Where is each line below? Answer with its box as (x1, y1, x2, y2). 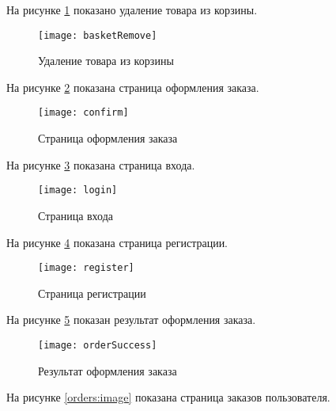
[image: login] (38, 185, 118, 196)
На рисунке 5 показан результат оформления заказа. (6, 311, 256, 328)
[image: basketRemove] (38, 29, 157, 41)
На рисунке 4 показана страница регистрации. (6, 234, 228, 250)
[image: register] (38, 262, 134, 274)
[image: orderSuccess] (38, 339, 157, 351)
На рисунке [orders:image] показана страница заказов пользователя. (6, 389, 330, 405)
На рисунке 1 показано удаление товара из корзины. (6, 2, 258, 17)
